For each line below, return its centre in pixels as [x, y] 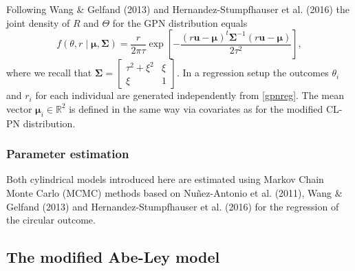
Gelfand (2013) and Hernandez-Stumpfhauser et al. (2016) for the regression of [173, 206]
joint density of [38, 22]
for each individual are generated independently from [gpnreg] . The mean [190, 95]
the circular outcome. [51, 220]
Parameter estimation [68, 154]
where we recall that [49, 73]
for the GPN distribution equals [180, 22]
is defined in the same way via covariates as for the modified [196, 108]
